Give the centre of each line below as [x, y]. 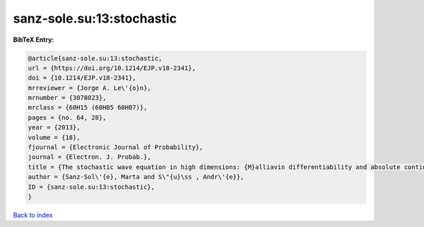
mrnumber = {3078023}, [67, 98]
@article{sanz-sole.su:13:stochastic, [95, 58]
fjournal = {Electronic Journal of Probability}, [116, 147]
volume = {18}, [54, 137]
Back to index [33, 215]
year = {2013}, [54, 128]
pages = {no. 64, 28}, [67, 117]
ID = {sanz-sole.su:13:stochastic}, [92, 187]
